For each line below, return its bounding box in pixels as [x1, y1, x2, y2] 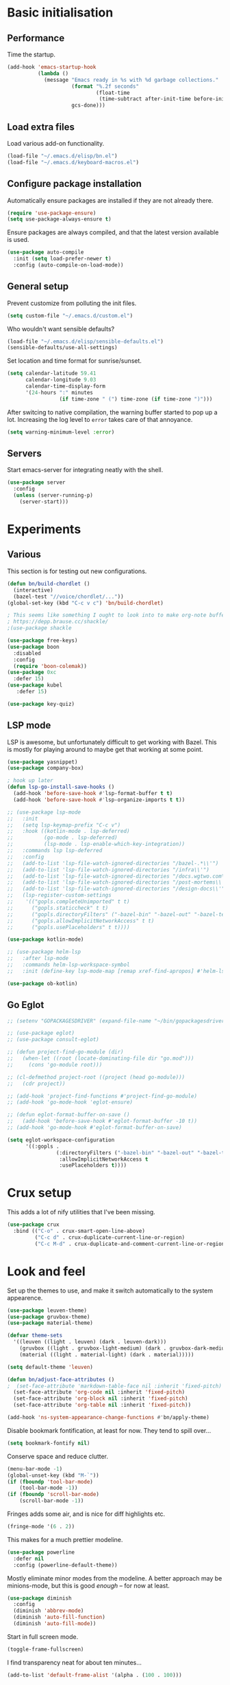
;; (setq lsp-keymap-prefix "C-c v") [7, 821, 121, 829]
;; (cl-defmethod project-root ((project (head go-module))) [7, 1073, 186, 1080]
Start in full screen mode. [7, 1632, 79, 1640]
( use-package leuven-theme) [7, 1307, 88, 1314]
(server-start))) [19, 498, 69, 505]
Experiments [7, 522, 81, 537]
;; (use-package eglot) [7, 1029, 75, 1037]
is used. [7, 236, 29, 244]
